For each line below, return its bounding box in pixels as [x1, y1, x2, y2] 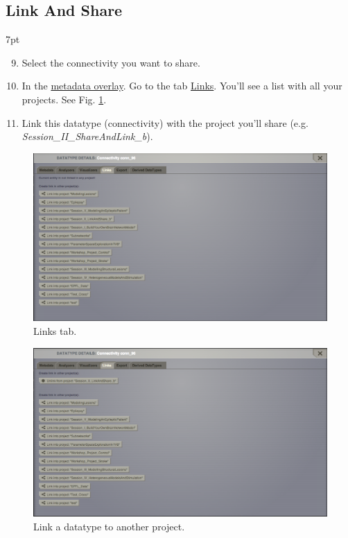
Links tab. [33, 324, 77, 338]
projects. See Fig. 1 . [21, 92, 107, 106]
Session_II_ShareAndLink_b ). [21, 129, 153, 144]
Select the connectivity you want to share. [21, 55, 200, 69]
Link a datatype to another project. [33, 519, 185, 534]
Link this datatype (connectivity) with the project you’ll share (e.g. [21, 115, 308, 130]
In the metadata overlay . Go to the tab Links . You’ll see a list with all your [21, 78, 342, 93]
